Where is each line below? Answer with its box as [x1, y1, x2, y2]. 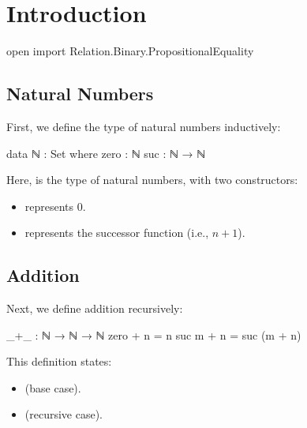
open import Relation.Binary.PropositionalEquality [6, 43, 254, 59]
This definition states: [6, 353, 112, 370]
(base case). [24, 379, 81, 396]
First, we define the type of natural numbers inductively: [6, 118, 281, 134]
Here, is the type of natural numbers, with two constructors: [6, 171, 298, 188]
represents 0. [24, 197, 86, 214]
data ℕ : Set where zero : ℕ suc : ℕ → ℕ [6, 145, 206, 161]
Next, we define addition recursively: [6, 300, 183, 317]
